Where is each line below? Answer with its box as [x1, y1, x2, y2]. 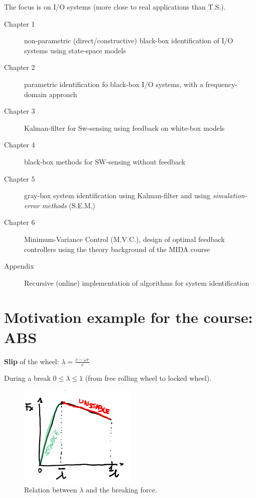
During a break [4, 373, 51, 383]
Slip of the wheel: [4, 356, 59, 366]
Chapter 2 [4, 62, 35, 72]
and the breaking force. [86, 484, 157, 495]
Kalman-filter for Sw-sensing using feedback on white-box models [24, 122, 225, 133]
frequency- [205, 78, 238, 89]
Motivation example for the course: [4, 307, 253, 327]
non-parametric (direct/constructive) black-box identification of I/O [24, 35, 233, 46]
